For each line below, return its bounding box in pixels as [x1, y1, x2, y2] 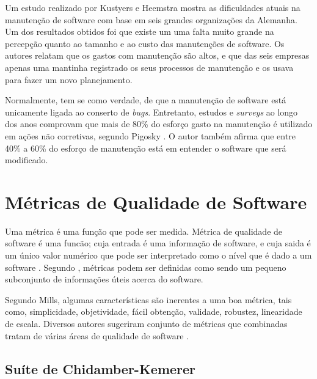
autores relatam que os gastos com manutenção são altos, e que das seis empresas [5, 49, 310, 62]
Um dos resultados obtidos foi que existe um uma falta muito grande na [5, 25, 274, 38]
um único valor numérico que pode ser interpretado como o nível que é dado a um [5, 249, 312, 262]
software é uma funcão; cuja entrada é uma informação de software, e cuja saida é [5, 237, 311, 249]
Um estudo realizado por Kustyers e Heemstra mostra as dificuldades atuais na [5, 1, 301, 13]
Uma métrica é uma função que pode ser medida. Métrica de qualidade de [5, 224, 283, 237]
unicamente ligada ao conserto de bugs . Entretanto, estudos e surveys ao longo [5, 105, 298, 118]
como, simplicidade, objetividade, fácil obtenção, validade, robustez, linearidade [5, 305, 302, 318]
